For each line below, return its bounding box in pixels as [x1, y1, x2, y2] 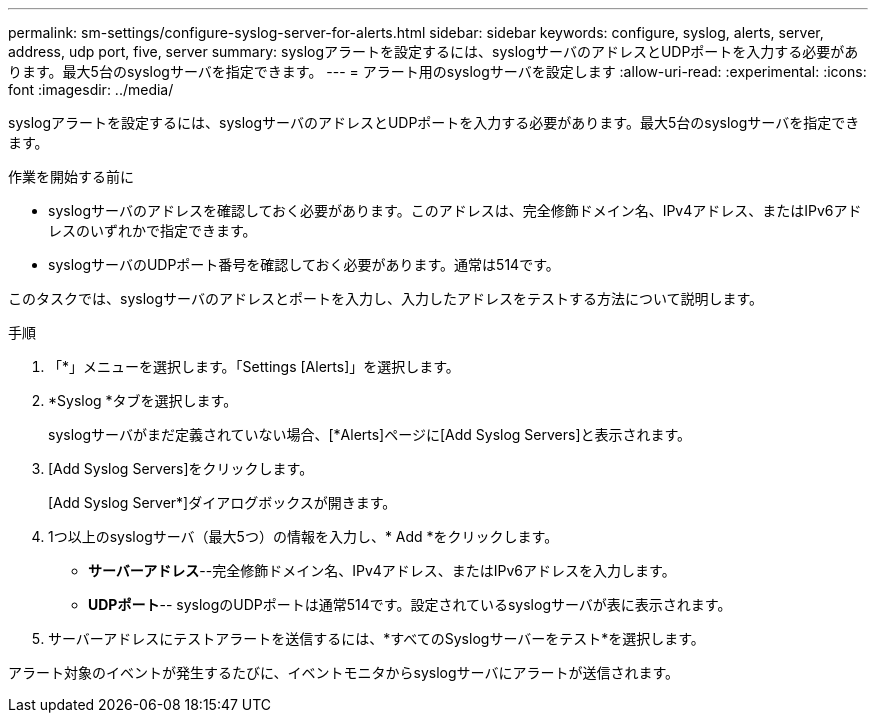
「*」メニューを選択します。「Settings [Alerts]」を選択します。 [48, 358, 460, 375]
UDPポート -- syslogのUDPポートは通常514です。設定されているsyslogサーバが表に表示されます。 [88, 596, 732, 613]
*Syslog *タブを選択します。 [48, 392, 238, 409]
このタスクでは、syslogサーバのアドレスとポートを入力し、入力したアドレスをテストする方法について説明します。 [8, 290, 764, 307]
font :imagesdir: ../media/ [8, 81, 174, 98]
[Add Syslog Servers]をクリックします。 [48, 460, 314, 477]
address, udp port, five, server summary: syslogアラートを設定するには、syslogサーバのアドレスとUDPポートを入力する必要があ [8, 43, 859, 60]
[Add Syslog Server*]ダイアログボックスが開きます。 [48, 494, 397, 511]
